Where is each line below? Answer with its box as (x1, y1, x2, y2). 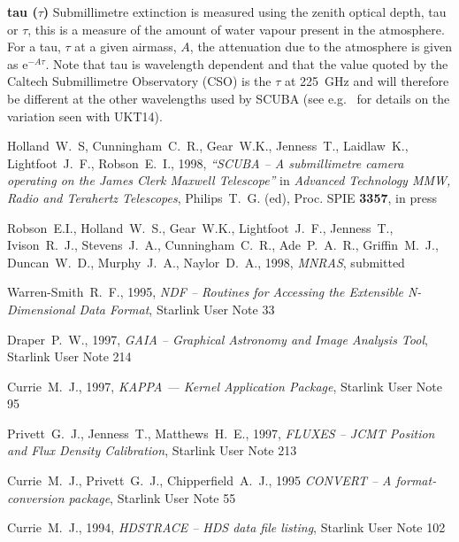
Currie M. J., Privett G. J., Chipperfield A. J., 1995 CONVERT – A (7, 471, 392, 490)
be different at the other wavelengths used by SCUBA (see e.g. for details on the (7, 89, 450, 107)
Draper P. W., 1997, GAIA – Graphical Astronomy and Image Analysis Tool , (7, 329, 428, 348)
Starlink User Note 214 (7, 347, 132, 366)
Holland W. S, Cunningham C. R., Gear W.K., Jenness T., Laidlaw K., (7, 136, 409, 155)
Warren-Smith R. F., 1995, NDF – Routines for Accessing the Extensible (7, 283, 403, 301)
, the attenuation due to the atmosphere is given (189, 37, 452, 56)
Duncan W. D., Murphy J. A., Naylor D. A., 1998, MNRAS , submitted (7, 252, 405, 271)
